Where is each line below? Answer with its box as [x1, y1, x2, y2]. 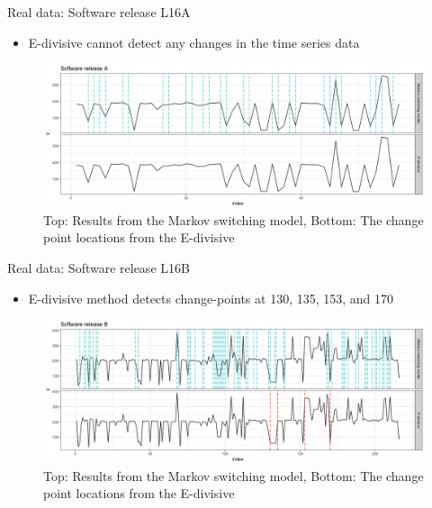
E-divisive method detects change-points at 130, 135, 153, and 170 [28, 288, 394, 307]
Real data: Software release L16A [7, 3, 191, 21]
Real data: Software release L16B [7, 258, 190, 277]
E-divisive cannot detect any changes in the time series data [28, 32, 360, 51]
